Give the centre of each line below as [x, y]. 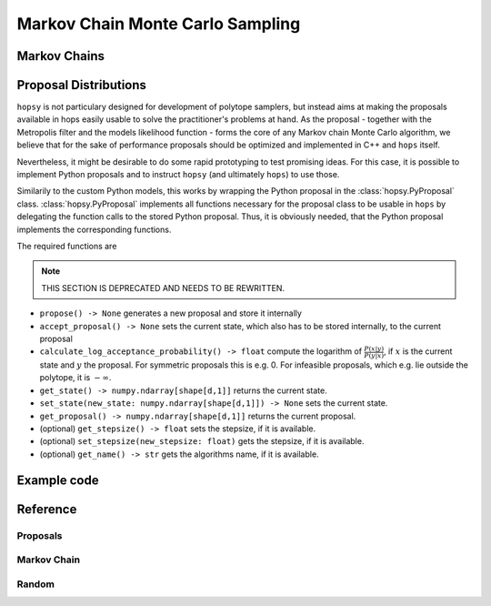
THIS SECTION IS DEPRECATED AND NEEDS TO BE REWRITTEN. [163, 288]
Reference [47, 509]
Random [35, 584]
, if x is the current [418, 351]
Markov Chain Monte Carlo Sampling [159, 24]
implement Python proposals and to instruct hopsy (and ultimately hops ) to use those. [178, 175]
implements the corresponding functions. [94, 229]
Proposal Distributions [82, 85]
